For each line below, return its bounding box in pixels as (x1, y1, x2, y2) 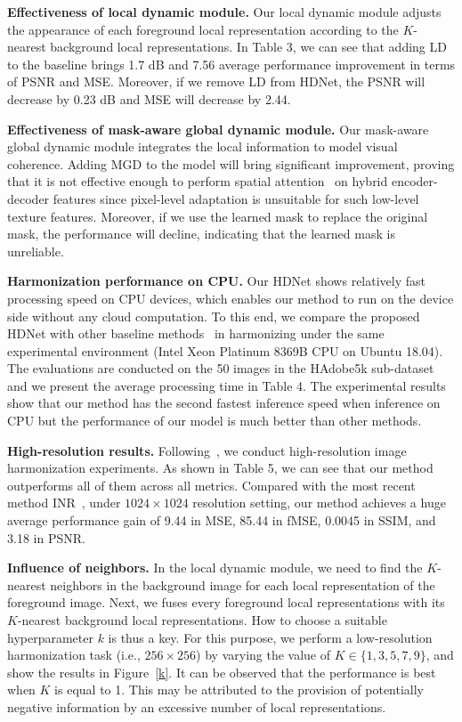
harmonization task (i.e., (7, 645, 141, 664)
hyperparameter (7, 628, 93, 646)
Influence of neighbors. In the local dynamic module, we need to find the (7, 558, 423, 577)
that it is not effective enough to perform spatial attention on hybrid (7, 172, 388, 191)
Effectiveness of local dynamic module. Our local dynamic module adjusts (7, 3, 442, 20)
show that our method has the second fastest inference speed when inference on (7, 393, 441, 412)
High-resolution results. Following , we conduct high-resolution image (7, 441, 407, 459)
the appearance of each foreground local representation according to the (7, 20, 399, 38)
